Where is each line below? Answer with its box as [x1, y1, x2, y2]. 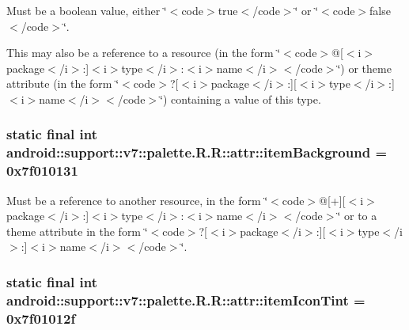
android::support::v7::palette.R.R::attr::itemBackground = [6, 142, 388, 162]
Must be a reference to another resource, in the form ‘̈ [6, 192, 268, 208]
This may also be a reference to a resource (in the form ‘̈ [6, 44, 281, 61]
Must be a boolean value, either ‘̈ [6, 2, 167, 18]
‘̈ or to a [337, 207, 377, 224]
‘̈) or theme [337, 59, 392, 76]
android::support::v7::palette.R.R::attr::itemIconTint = [6, 290, 365, 309]
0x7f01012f [6, 308, 76, 328]
